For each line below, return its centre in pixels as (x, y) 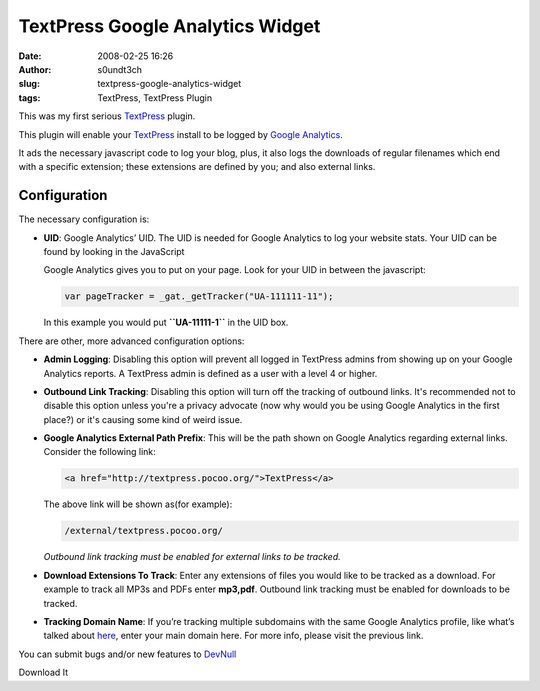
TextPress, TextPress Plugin (155, 97)
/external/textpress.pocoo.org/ (144, 531)
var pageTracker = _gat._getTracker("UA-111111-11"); (199, 296)
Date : (30, 56)
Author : (35, 69)
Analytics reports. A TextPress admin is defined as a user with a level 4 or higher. (210, 373)
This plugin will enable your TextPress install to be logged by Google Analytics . (181, 134)
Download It (43, 672)
